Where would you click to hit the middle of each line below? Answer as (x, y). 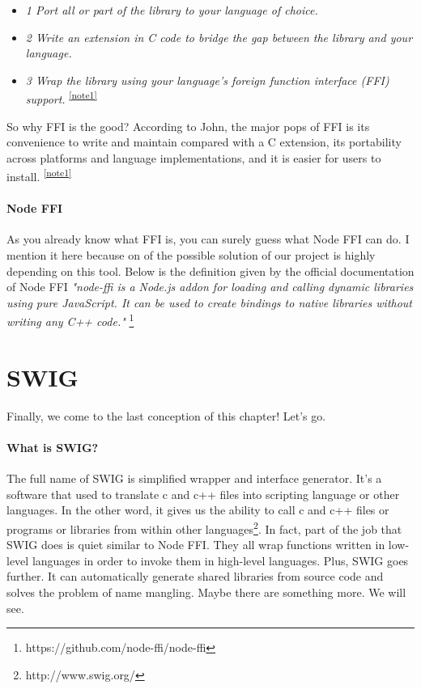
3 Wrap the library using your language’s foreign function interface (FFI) (207, 80)
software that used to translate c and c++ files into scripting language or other (203, 494)
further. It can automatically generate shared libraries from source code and (195, 576)
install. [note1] (39, 175)
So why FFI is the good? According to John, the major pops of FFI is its (188, 126)
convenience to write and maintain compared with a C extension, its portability (204, 142)
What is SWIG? (53, 447)
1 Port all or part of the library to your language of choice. (172, 10)
